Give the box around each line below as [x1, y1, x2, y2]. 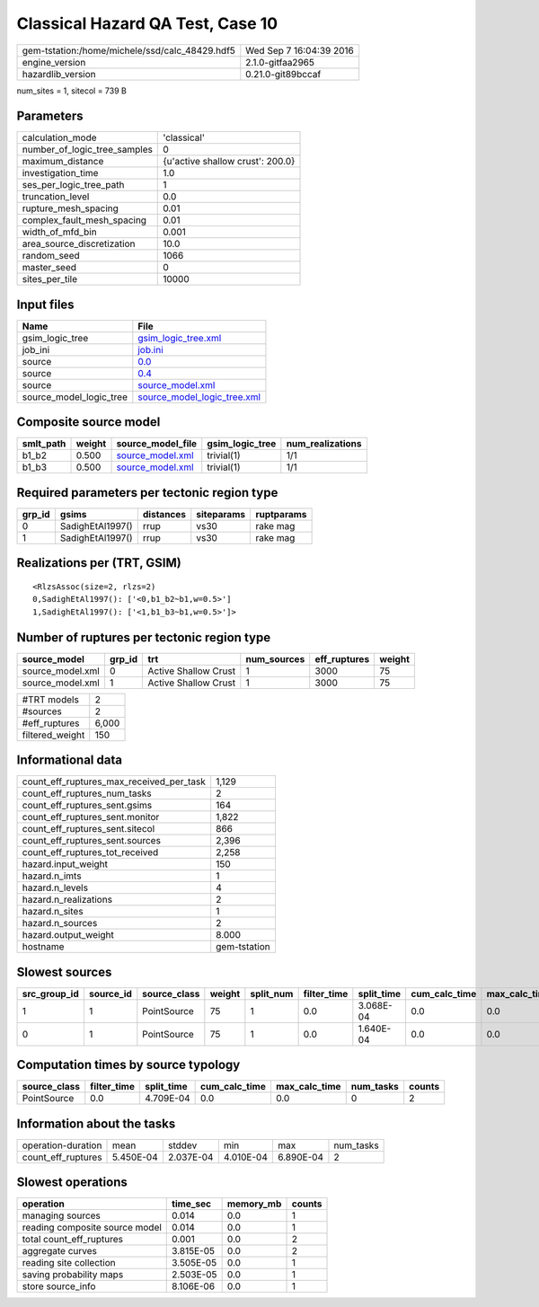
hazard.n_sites [22, 905, 84, 918]
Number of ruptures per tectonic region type [16, 630, 271, 645]
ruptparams [255, 508, 307, 520]
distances [142, 508, 187, 520]
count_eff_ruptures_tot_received [22, 846, 159, 859]
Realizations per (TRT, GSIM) [16, 555, 181, 570]
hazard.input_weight [22, 858, 108, 870]
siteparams [196, 508, 246, 520]
